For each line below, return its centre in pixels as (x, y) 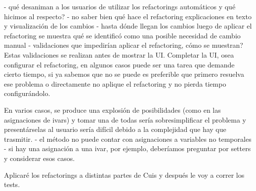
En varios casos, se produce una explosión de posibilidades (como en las (112, 110)
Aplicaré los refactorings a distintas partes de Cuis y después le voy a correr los (124, 175)
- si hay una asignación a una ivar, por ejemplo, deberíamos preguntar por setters (128, 148)
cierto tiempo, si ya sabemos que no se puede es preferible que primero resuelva (124, 74)
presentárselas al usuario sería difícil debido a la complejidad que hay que (115, 129)
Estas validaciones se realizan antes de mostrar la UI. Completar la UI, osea (119, 54)
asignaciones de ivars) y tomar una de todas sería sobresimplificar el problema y (125, 119)
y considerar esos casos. (40, 158)
